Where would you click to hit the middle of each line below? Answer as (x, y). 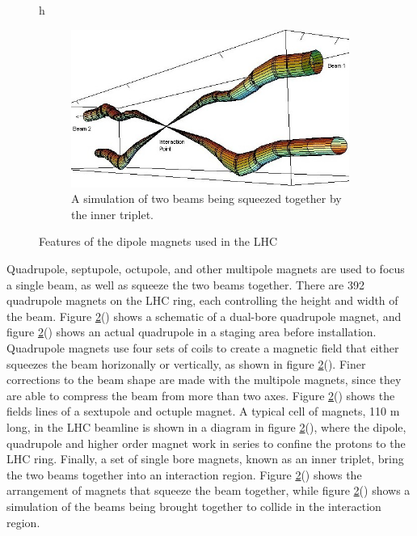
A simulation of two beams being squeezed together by (206, 198)
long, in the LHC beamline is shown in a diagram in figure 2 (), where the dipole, (206, 426)
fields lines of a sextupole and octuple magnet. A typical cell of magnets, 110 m (203, 411)
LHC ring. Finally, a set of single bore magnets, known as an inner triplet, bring (205, 459)
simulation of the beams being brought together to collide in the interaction (194, 506)
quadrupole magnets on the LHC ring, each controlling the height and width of (202, 300)
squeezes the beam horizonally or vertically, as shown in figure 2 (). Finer (186, 363)
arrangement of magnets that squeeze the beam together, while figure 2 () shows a (208, 490)
